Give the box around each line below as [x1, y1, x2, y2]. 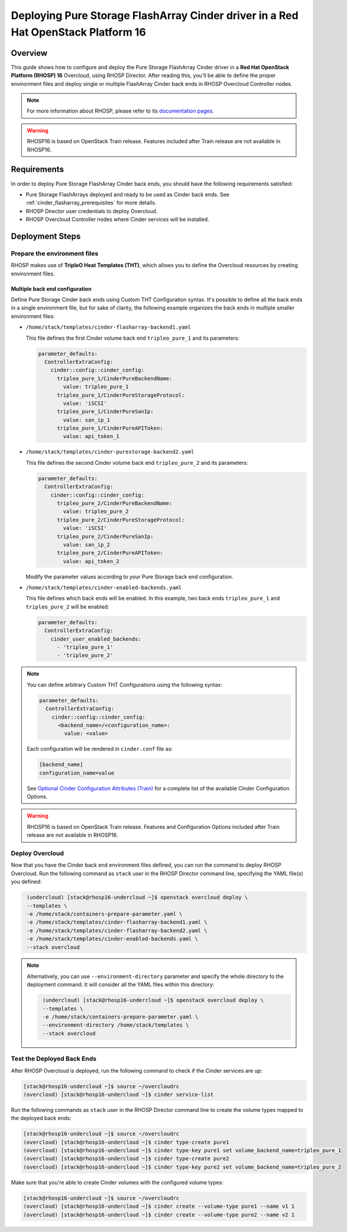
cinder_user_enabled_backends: [50, 635, 141, 642]
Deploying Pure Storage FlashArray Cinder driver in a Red [11, 9, 299, 22]
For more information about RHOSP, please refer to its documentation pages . [27, 107, 214, 115]
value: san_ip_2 [63, 541, 111, 548]
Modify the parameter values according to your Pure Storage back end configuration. [25, 573, 234, 580]
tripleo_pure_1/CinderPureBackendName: [57, 375, 173, 382]
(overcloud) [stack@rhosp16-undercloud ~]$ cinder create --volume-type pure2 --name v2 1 [23, 1211, 295, 1218]
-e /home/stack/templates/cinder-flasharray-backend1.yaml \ [27, 919, 207, 926]
